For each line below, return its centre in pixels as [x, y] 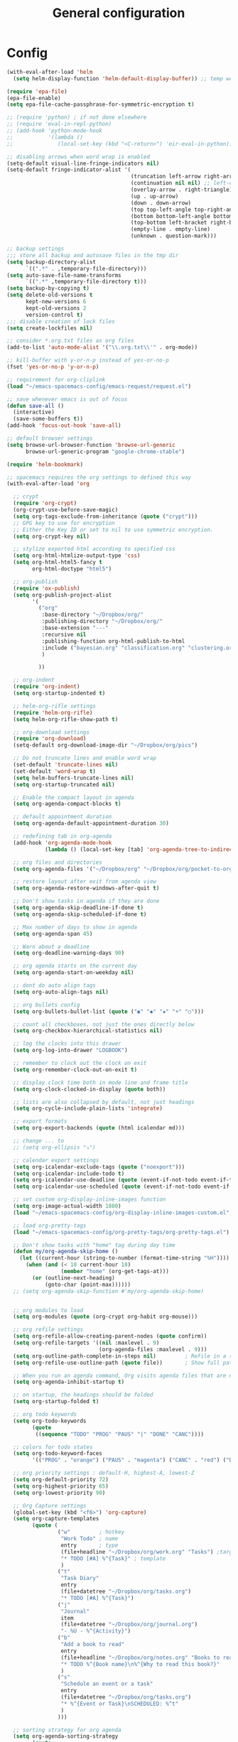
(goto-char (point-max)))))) [88, 1284]
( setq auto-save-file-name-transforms [64, 275]
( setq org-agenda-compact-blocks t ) [67, 804]
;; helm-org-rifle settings [55, 706]
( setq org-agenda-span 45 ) [53, 934]
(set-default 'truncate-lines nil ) [66, 765]
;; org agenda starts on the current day [75, 966]
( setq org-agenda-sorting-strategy [66, 1736]
